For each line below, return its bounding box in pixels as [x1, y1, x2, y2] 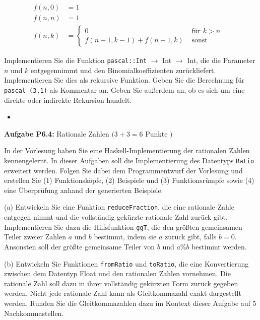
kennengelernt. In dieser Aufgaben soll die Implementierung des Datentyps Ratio [4, 155, 254, 165]
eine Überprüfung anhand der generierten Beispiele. [4, 184, 163, 195]
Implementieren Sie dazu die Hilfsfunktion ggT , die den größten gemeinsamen [4, 221, 242, 232]
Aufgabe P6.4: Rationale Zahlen [4, 128, 109, 139]
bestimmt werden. [191, 241, 247, 251]
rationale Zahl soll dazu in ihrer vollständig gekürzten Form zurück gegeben [4, 278, 238, 288]
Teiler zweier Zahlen [4, 231, 66, 242]
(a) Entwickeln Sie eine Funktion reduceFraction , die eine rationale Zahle [4, 202, 234, 212]
